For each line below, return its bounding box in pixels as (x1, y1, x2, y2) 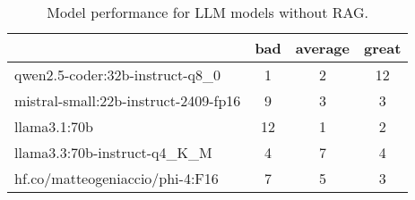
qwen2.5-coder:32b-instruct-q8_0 (14, 64, 220, 85)
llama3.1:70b (14, 116, 94, 137)
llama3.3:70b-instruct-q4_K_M (14, 142, 212, 162)
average (295, 37, 350, 58)
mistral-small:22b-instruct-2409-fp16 (14, 90, 241, 111)
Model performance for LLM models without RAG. (47, 2, 369, 22)
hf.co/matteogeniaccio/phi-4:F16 (14, 168, 219, 188)
